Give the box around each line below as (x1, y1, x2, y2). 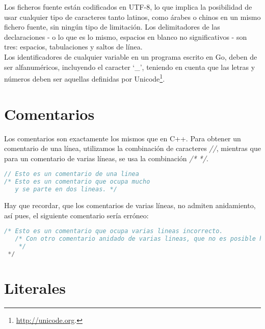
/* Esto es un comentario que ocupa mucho (4, 178, 150, 186)
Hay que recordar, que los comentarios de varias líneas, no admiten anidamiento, (4, 199, 256, 210)
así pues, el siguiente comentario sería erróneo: (4, 210, 149, 220)
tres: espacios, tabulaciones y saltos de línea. (4, 41, 143, 52)
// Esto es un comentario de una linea (4, 170, 139, 178)
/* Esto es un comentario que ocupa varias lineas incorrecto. (4, 227, 223, 235)
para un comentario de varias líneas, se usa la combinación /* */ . (4, 153, 208, 163)
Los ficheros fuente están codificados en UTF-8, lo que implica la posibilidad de (4, 2, 252, 12)
